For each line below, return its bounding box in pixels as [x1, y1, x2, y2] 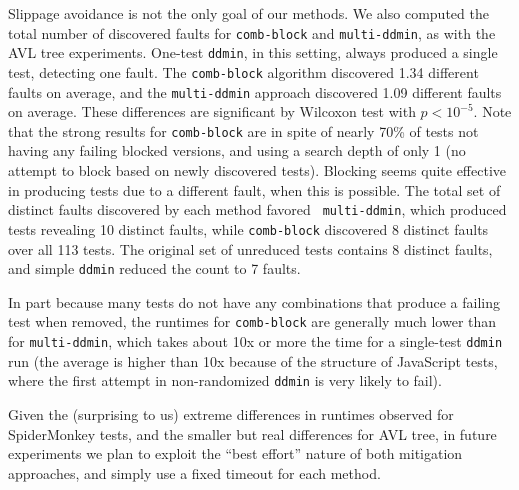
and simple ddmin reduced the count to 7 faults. [8, 258, 301, 279]
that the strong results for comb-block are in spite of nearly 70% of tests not [8, 120, 479, 141]
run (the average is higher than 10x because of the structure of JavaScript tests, [8, 350, 498, 371]
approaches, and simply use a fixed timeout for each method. [8, 462, 381, 483]
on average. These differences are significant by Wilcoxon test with [8, 101, 416, 122]
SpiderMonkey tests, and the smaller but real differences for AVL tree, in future [8, 423, 497, 444]
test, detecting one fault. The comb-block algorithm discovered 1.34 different [8, 61, 479, 82]
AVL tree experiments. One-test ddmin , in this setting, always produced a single [8, 42, 498, 63]
